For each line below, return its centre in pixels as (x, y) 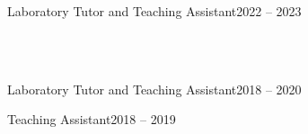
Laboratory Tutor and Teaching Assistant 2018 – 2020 (154, 89)
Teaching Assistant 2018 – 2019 (92, 119)
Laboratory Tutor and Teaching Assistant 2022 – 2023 (154, 11)
